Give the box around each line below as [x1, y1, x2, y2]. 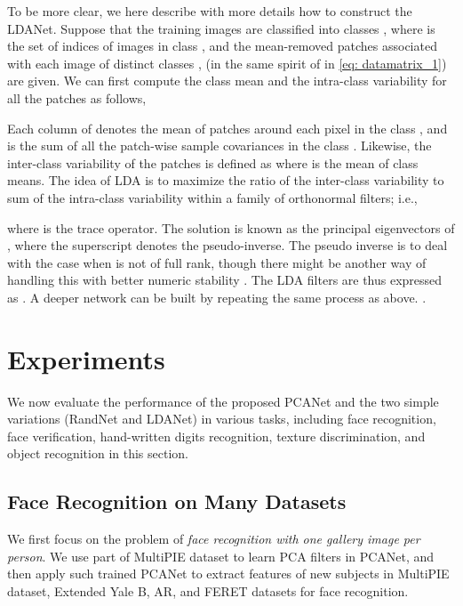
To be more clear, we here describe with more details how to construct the [7, 2, 412, 20]
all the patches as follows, [7, 88, 147, 107]
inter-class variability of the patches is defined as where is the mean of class [7, 153, 419, 172]
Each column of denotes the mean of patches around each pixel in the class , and [7, 118, 448, 137]
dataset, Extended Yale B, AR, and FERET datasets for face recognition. [7, 581, 409, 600]
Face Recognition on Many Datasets [7, 488, 347, 515]
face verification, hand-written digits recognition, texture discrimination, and [7, 426, 426, 445]
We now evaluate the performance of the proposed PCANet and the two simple [7, 392, 439, 410]
